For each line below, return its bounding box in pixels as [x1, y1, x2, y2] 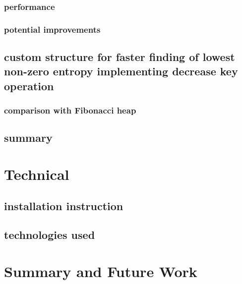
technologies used [4, 227, 95, 242]
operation [4, 78, 54, 93]
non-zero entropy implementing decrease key [4, 63, 238, 79]
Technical [4, 164, 69, 184]
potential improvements [4, 23, 101, 35]
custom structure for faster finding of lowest [4, 49, 235, 64]
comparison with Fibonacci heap [4, 104, 136, 116]
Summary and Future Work [4, 261, 197, 281]
